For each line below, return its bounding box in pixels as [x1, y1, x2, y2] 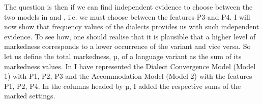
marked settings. [4, 90, 55, 101]
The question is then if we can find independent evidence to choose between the [4, 2, 253, 12]
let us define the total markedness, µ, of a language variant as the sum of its [4, 50, 242, 61]
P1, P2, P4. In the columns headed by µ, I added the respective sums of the [4, 80, 241, 91]
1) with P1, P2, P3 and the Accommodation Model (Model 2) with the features [4, 71, 252, 81]
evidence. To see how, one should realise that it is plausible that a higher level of [4, 31, 256, 41]
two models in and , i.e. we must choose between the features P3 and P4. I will [4, 11, 250, 22]
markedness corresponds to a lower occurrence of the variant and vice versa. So [4, 41, 251, 51]
